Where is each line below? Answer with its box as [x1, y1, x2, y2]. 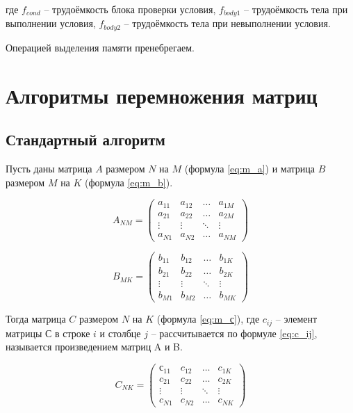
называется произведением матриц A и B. [6, 339, 183, 354]
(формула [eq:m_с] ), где [156, 311, 260, 326]
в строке [54, 325, 90, 340]
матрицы [6, 325, 42, 340]
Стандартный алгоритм [6, 129, 165, 150]
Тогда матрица [6, 311, 66, 326]
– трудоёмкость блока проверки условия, [44, 2, 216, 16]
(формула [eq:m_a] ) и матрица [184, 161, 315, 176]
